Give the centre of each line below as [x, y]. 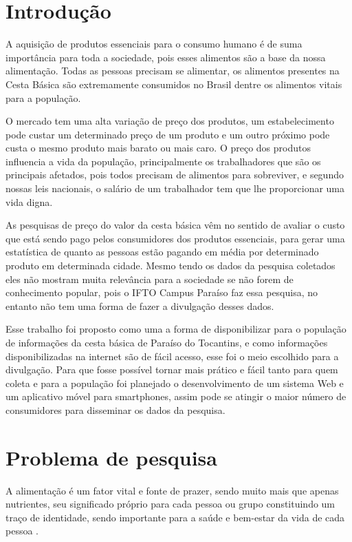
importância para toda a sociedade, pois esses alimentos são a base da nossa [166, 57]
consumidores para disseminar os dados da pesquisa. [115, 409]
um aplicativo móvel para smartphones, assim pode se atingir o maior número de [176, 396]
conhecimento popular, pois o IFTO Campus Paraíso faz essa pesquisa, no [162, 292]
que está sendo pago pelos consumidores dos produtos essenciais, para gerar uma [175, 238]
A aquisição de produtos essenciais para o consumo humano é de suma [154, 44]
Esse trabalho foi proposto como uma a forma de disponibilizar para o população [176, 329]
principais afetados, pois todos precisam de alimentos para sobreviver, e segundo [175, 175]
